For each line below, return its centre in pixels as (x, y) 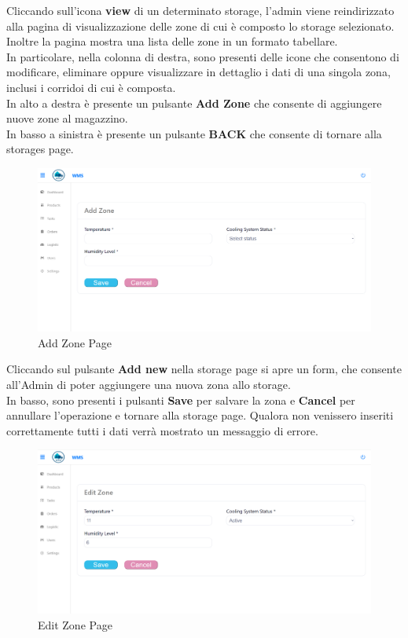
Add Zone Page (75, 342)
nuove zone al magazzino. (67, 118)
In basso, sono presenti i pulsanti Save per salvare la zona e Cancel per (181, 400)
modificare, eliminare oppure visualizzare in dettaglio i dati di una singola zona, (198, 72)
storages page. (40, 149)
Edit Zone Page (75, 624)
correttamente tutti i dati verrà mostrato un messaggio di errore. (162, 430)
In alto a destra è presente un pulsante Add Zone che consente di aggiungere (194, 103)
